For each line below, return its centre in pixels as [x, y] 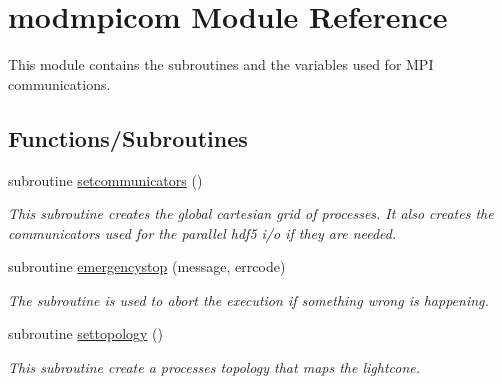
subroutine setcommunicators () [105, 179]
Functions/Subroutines [128, 137]
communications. [59, 83]
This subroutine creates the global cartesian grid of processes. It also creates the [251, 213]
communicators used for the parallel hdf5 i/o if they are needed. [202, 232]
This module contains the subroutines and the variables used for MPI [221, 64]
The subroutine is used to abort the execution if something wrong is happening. [248, 299]
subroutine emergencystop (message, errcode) [147, 266]
